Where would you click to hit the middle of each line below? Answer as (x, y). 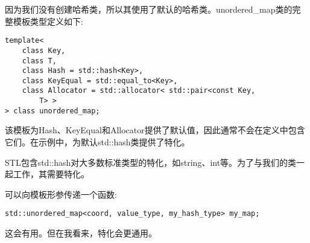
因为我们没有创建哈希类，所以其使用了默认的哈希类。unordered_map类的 (149, 9)
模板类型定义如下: (48, 21)
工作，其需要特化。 (51, 174)
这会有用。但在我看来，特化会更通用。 (81, 233)
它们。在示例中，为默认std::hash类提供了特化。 (97, 142)
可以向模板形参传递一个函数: (61, 194)
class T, (39, 61)
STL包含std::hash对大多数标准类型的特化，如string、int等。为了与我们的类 (151, 162)
